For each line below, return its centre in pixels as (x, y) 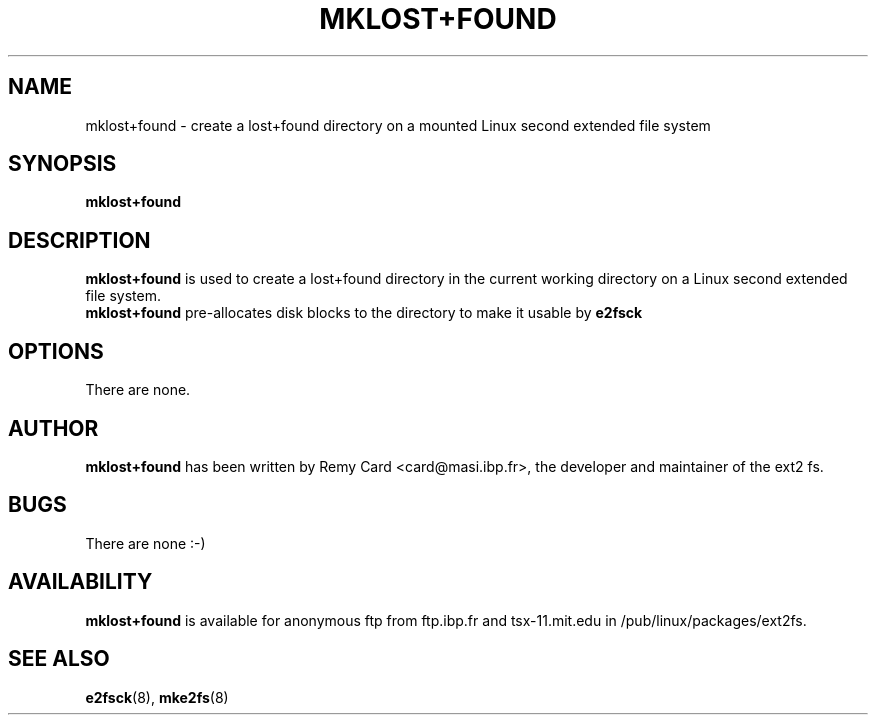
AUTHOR (53, 428)
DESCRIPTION (79, 240)
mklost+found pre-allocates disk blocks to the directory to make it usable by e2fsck (364, 313)
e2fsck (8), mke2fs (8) (157, 697)
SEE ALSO (59, 659)
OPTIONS (56, 351)
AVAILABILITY (80, 582)
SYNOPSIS (62, 164)
